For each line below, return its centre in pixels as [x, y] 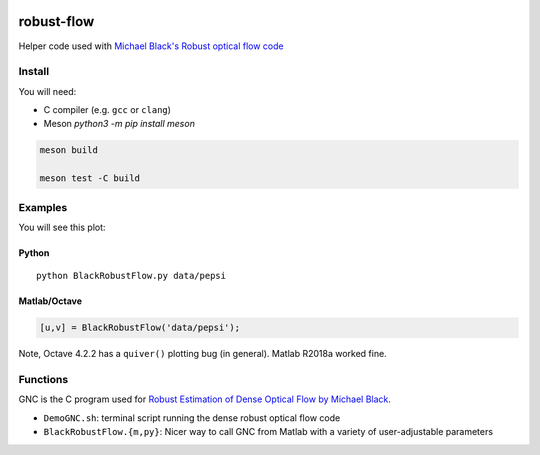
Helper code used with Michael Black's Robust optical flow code [151, 46]
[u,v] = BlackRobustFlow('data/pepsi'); [139, 328]
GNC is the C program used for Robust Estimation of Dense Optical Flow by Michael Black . [205, 399]
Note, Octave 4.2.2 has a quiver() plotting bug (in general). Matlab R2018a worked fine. [202, 354]
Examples [43, 207]
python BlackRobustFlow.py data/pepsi [131, 276]
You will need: [47, 91]
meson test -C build [89, 178]
